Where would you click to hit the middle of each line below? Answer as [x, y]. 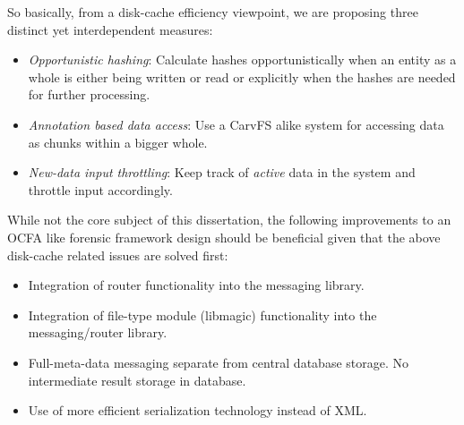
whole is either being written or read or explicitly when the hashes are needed [242, 76]
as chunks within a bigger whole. [118, 142]
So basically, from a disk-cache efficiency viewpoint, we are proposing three [213, 12]
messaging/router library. [98, 332]
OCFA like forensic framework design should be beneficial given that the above [224, 237]
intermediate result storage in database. [137, 380]
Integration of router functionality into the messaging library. [196, 285]
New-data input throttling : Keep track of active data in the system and [222, 172]
